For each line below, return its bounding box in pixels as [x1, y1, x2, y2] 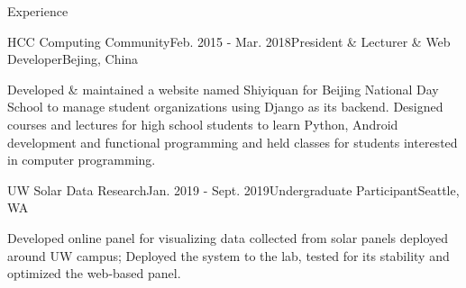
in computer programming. [7, 150, 156, 169]
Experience [7, 2, 69, 20]
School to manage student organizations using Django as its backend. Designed [7, 97, 443, 116]
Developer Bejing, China [7, 49, 139, 68]
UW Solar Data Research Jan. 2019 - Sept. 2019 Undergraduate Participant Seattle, [7, 180, 460, 199]
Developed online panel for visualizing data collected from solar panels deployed [7, 228, 449, 247]
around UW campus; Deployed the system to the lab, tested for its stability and [7, 246, 450, 265]
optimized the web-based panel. [7, 264, 181, 283]
